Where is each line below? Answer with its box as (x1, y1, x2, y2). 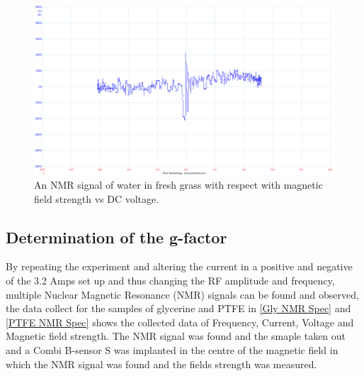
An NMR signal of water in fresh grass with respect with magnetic (34, 177, 323, 192)
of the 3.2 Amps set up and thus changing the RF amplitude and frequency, (6, 273, 335, 288)
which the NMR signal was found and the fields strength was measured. (6, 356, 317, 371)
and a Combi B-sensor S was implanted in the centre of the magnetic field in (6, 343, 339, 358)
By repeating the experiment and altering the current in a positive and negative (6, 259, 353, 274)
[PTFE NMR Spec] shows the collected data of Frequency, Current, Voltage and (6, 314, 354, 329)
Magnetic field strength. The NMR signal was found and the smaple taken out (6, 328, 346, 343)
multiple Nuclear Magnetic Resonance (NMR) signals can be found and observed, (6, 287, 359, 302)
